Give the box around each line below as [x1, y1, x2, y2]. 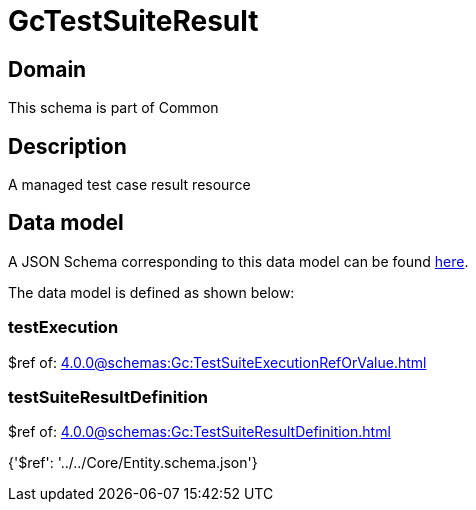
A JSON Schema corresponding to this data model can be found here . [8, 252, 469, 270]
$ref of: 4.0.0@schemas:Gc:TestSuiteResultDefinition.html [8, 423, 391, 441]
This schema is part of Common [8, 99, 219, 117]
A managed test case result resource [8, 176, 251, 194]
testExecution [8, 317, 119, 338]
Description [8, 133, 127, 159]
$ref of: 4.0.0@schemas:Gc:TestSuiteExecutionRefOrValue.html [8, 353, 427, 371]
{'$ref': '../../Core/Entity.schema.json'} [8, 454, 258, 472]
